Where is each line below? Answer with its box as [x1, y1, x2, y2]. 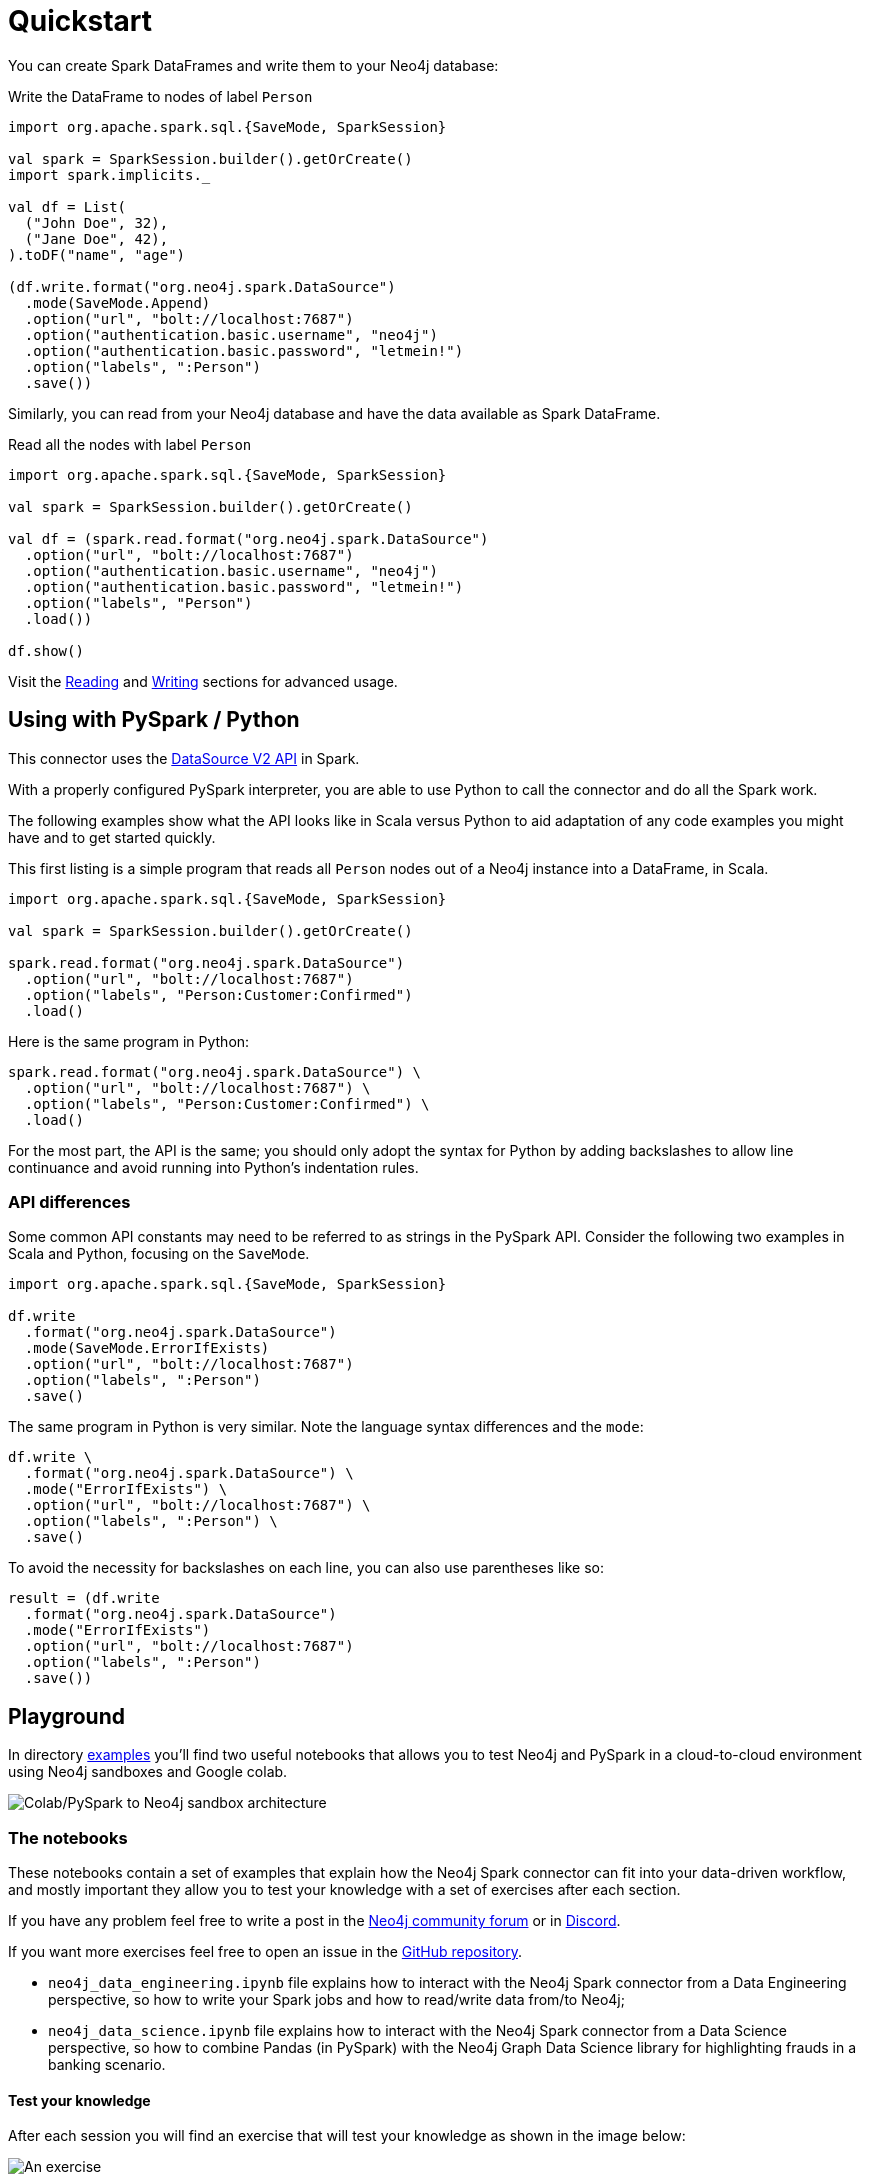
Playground [8, 1703, 125, 1729]
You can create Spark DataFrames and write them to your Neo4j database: [8, 56, 499, 74]
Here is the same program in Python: [8, 1032, 250, 1050]
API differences [8, 1191, 131, 1212]
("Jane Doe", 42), [24, 230, 169, 247]
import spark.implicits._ [8, 166, 211, 183]
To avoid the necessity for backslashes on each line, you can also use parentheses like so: [8, 1559, 604, 1577]
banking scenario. [48, 2055, 166, 2073]
